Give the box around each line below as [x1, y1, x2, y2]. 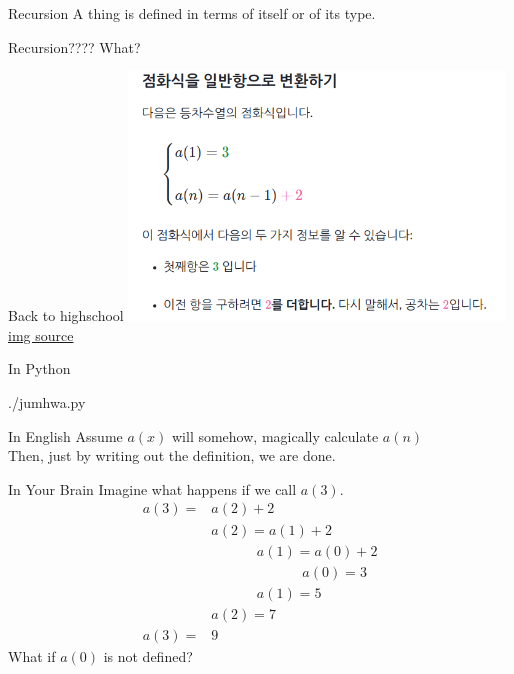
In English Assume [8, 425, 123, 446]
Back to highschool [8, 305, 124, 326]
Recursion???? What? [8, 36, 141, 57]
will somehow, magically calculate [171, 425, 379, 446]
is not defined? [103, 645, 193, 666]
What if [8, 645, 56, 666]
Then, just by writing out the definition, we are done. [8, 445, 336, 466]
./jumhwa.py [8, 392, 86, 413]
